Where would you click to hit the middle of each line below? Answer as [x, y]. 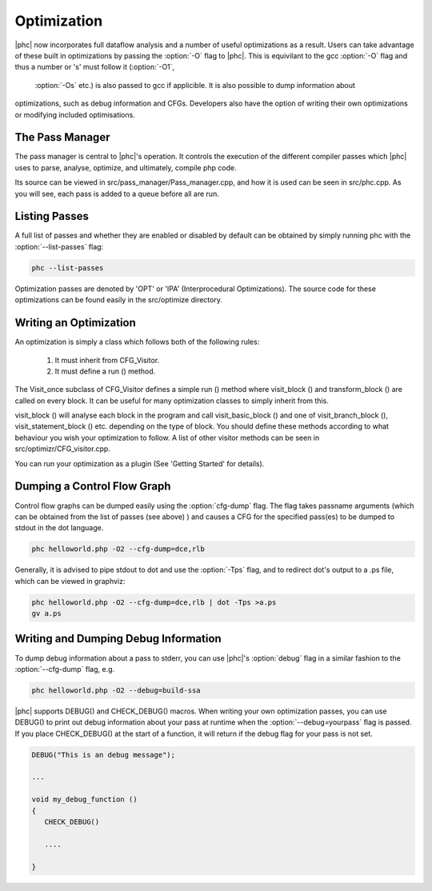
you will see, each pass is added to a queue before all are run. [117, 194]
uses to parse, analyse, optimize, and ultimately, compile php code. [126, 167]
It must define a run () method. [105, 371]
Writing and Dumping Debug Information [118, 639]
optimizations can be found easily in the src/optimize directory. [119, 300]
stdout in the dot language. [59, 528]
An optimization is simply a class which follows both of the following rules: [137, 342]
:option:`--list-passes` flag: [59, 246]
